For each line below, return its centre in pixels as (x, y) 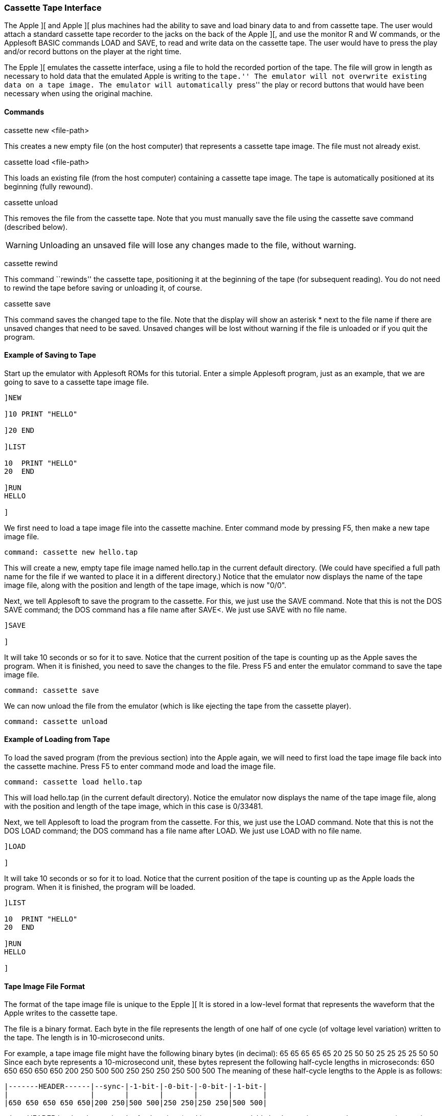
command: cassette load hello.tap (73, 782)
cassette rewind (31, 263)
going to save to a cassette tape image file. (76, 382)
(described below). (36, 227)
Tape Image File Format (44, 986)
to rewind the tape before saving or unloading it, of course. (103, 288)
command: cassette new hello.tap (71, 552)
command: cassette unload (56, 721)
